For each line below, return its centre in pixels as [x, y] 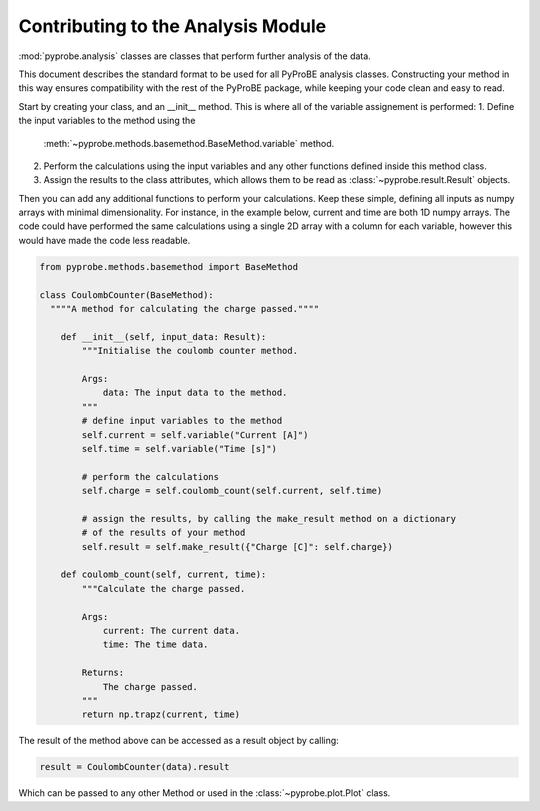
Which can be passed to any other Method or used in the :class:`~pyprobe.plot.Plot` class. [204, 793]
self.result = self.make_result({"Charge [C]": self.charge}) [237, 546]
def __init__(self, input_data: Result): [163, 336]
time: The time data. [155, 644]
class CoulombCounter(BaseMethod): [126, 294]
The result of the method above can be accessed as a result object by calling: [178, 741]
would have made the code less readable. [104, 240]
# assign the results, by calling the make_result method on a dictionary [269, 518]
